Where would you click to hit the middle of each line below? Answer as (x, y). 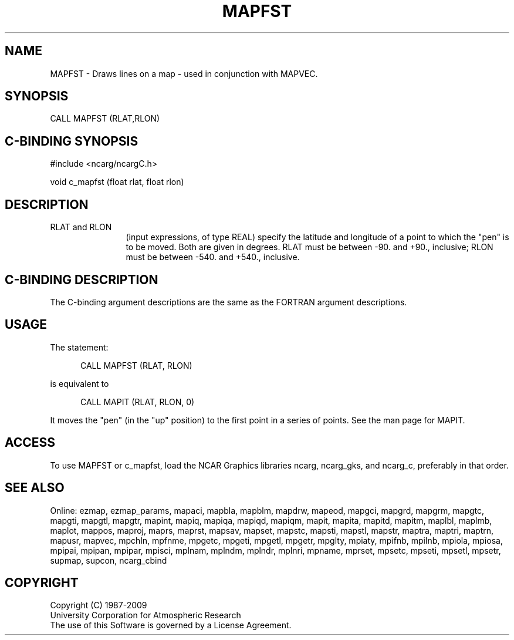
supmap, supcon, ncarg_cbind (109, 560)
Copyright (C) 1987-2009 (99, 605)
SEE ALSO (35, 488)
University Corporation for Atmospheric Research (146, 615)
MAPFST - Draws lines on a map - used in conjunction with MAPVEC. (184, 73)
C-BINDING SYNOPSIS (72, 141)
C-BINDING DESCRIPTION (82, 279)
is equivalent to (80, 383)
